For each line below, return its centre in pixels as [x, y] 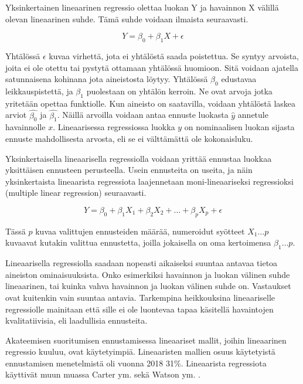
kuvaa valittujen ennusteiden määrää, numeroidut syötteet [140, 231]
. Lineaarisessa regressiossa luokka [114, 127]
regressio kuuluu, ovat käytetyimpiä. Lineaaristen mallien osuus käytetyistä [140, 351]
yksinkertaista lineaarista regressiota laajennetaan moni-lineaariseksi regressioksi [149, 181]
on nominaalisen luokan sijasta [239, 127]
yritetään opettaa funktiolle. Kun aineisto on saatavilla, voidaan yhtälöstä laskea [151, 103]
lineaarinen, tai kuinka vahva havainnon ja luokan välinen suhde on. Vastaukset [148, 286]
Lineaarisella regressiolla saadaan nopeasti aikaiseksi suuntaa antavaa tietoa [142, 263]
